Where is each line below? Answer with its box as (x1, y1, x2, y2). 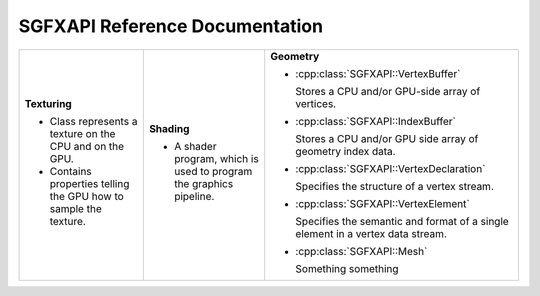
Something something (295, 261, 399, 275)
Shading (148, 121, 190, 135)
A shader (173, 139, 217, 153)
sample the (49, 201, 102, 215)
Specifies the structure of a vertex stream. (295, 179, 494, 193)
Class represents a (49, 114, 138, 128)
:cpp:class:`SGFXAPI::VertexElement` (295, 196, 470, 210)
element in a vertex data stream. (295, 226, 447, 240)
